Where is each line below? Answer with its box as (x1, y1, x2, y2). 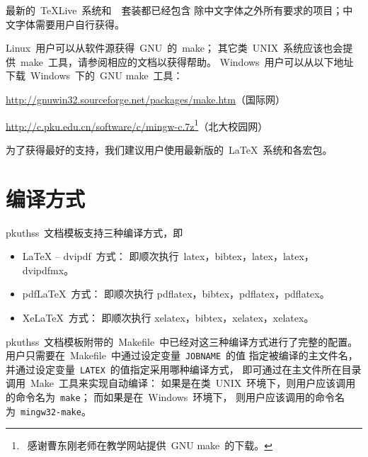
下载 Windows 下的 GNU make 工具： (6, 68, 183, 83)
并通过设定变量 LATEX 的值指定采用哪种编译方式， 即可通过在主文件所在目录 (6, 361, 362, 376)
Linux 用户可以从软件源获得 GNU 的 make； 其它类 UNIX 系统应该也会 (6, 40, 343, 55)
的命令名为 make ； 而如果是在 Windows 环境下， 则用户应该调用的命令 (6, 390, 335, 404)
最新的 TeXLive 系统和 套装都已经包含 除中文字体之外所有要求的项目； (6, 3, 343, 17)
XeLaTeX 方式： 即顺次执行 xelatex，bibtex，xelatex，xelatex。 (22, 310, 314, 325)
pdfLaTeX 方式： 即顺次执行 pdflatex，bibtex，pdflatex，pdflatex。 (22, 286, 330, 301)
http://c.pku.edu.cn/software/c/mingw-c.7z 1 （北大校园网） (6, 116, 268, 133)
